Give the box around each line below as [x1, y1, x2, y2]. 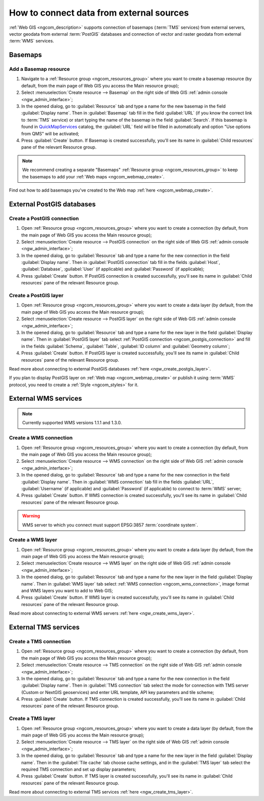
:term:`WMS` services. [9, 38, 54, 44]
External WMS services [9, 394, 83, 403]
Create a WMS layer [9, 537, 58, 543]
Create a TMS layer [9, 715, 56, 722]
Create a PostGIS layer [9, 292, 64, 299]
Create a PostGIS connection [9, 215, 79, 222]
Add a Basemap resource [9, 66, 70, 73]
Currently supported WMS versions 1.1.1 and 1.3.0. [22, 420, 122, 426]
